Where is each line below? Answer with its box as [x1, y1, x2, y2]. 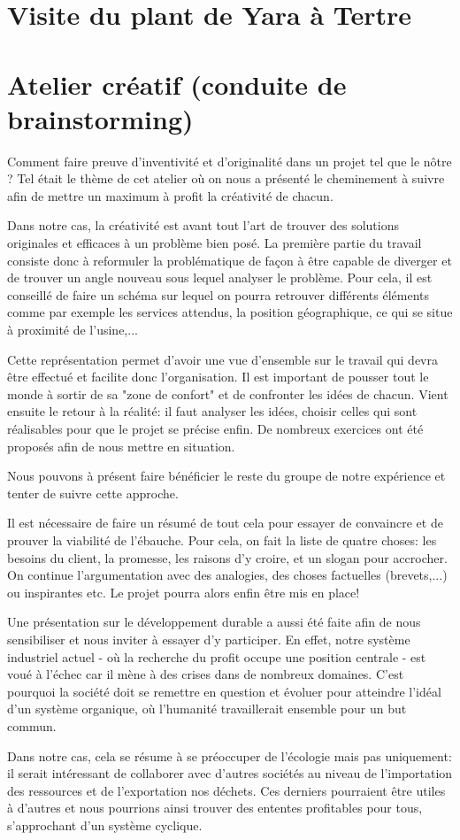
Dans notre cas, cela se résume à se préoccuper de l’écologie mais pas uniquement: [7, 746, 452, 765]
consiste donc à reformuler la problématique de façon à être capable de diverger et [7, 250, 452, 269]
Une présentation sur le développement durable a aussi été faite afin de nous [7, 613, 421, 631]
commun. [7, 716, 57, 735]
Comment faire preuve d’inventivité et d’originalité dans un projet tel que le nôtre [7, 151, 452, 170]
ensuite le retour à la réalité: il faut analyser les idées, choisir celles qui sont [7, 402, 418, 420]
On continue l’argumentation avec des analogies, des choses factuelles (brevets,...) [7, 566, 448, 584]
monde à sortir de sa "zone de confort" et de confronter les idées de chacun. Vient [7, 384, 448, 403]
